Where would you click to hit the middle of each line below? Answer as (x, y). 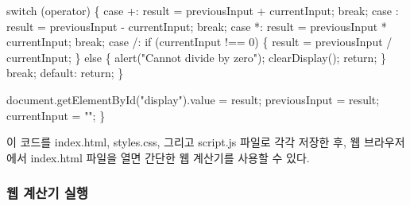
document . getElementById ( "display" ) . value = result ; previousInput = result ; (193, 99)
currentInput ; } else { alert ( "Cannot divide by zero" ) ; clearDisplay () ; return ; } (196, 57)
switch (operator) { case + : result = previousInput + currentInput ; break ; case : (203, 10)
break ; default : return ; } (65, 73)
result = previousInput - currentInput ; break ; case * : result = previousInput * (197, 26)
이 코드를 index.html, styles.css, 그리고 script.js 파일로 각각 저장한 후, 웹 (184, 142)
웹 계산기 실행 (47, 193)
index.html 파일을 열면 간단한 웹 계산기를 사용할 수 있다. (170, 157)
